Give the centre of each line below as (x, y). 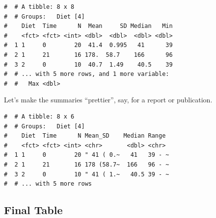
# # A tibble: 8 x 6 (39, 116)
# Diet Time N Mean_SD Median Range (85, 136)
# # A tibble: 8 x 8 (39, 7)
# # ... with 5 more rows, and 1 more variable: (87, 74)
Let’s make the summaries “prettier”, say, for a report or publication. (108, 100)
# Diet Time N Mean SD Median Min (88, 26)
